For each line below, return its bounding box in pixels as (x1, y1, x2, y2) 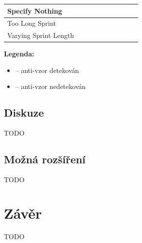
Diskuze (4, 105, 44, 120)
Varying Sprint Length (7, 30, 74, 40)
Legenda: (4, 49, 34, 59)
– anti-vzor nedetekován (15, 81, 86, 91)
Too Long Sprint (7, 18, 56, 28)
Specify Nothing (7, 5, 62, 16)
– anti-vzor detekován (15, 65, 79, 75)
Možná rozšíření (4, 152, 86, 167)
